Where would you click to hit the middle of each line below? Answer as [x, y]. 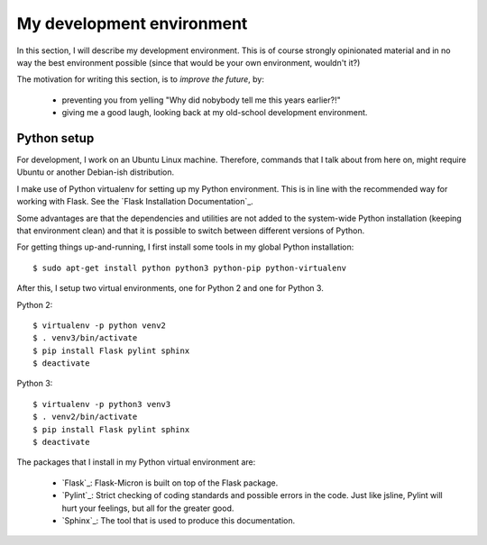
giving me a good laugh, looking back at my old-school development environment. [215, 113]
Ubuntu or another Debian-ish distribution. [96, 172]
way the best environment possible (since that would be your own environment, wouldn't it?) [188, 62]
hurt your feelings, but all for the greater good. [148, 508]
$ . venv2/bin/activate [85, 417]
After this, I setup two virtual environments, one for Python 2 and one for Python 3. [170, 288]
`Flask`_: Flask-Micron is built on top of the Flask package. [170, 483]
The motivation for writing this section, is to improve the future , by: [141, 79]
